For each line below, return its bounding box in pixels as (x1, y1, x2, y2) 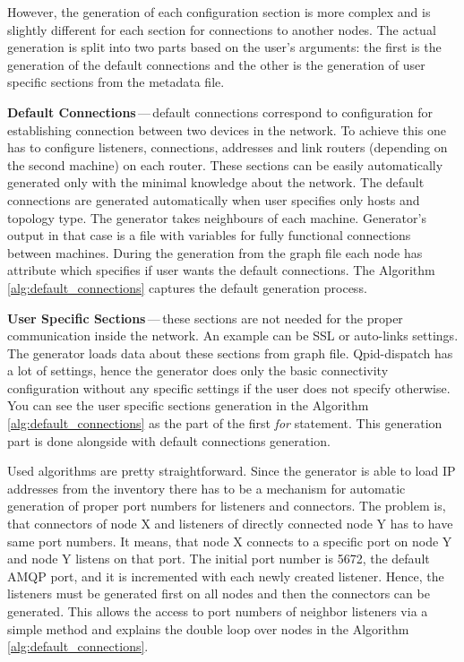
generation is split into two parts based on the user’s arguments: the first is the (7, 38, 442, 56)
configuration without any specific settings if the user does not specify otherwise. (7, 378, 451, 397)
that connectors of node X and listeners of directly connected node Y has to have (7, 514, 453, 533)
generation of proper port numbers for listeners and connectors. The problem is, (7, 496, 446, 515)
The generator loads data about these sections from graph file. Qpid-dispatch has (7, 343, 453, 362)
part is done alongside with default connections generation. (7, 431, 331, 450)
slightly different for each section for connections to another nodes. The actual (7, 20, 436, 39)
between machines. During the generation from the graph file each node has (7, 243, 423, 262)
